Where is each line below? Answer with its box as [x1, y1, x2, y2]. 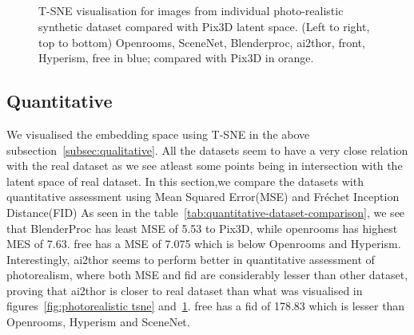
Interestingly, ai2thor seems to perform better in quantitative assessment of [6, 250, 375, 267]
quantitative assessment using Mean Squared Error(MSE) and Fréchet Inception [6, 188, 400, 205]
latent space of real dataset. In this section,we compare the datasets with [6, 172, 364, 189]
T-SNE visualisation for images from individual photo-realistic [38, 2, 344, 19]
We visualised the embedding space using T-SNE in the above [6, 125, 310, 142]
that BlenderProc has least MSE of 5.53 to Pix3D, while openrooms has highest [6, 219, 398, 236]
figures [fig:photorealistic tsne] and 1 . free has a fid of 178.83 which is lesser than [6, 298, 405, 314]
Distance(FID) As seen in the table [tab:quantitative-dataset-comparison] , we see [6, 203, 405, 220]
